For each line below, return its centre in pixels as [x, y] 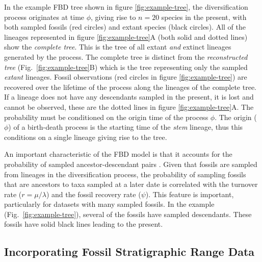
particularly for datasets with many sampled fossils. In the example [109, 204]
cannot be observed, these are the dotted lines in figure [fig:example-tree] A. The [129, 106]
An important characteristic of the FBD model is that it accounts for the [118, 154]
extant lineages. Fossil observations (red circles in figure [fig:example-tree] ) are [126, 77]
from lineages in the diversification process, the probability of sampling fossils [125, 174]
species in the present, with [204, 17]
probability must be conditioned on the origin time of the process [106, 117]
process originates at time [44, 17]
